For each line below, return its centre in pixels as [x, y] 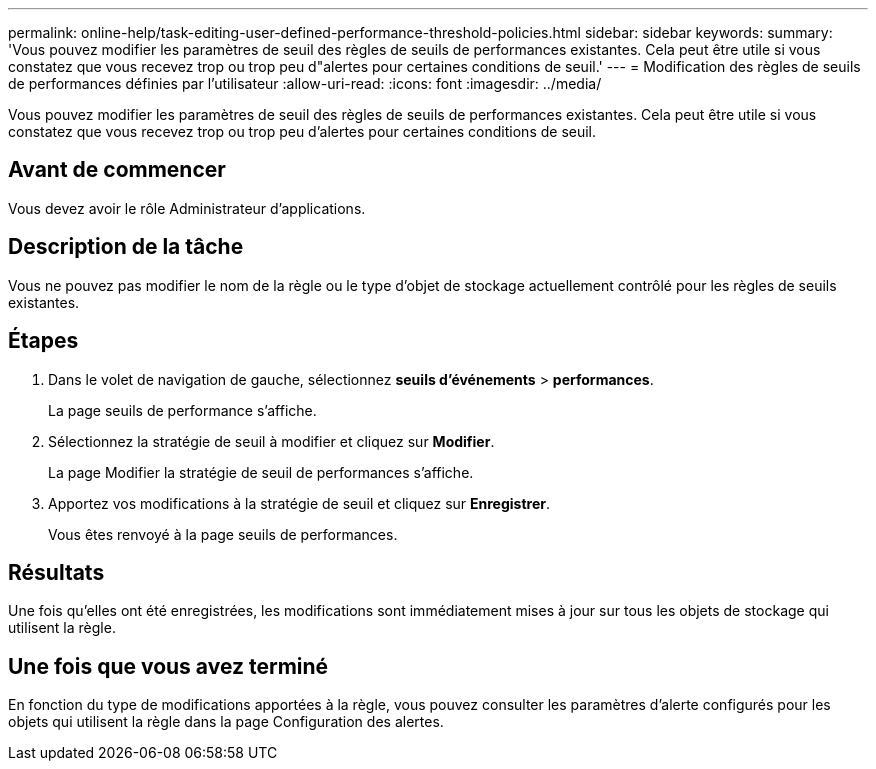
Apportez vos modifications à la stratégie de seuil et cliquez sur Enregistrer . [299, 503]
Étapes [43, 341]
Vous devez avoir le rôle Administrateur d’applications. [187, 208]
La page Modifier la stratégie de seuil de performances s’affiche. [261, 472]
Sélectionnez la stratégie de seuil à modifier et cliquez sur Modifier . [271, 441]
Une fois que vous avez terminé [168, 666]
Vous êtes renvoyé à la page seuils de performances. [223, 534]
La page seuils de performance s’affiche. [182, 410]
